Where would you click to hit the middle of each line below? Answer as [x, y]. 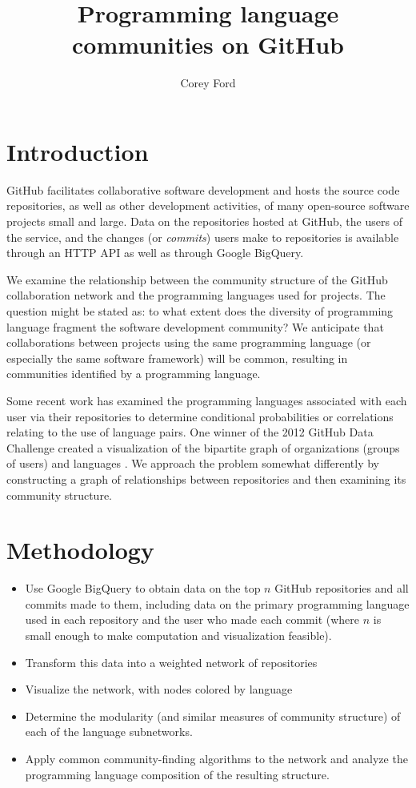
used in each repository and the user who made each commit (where [192, 619]
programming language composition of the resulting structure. [177, 774]
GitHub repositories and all [342, 588]
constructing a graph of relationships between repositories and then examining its [206, 478]
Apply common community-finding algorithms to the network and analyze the [216, 758]
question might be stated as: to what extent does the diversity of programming [200, 311]
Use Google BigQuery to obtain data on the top [143, 588]
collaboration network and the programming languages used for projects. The [196, 295]
